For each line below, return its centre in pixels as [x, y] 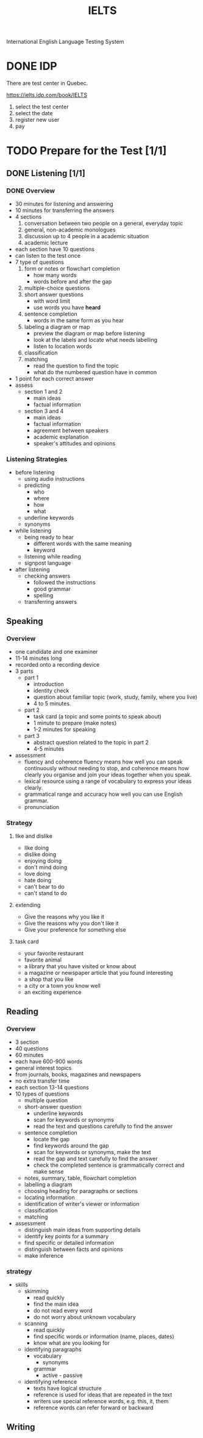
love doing [37, 874]
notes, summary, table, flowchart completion [80, 1178]
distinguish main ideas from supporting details [82, 1230]
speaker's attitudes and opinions [74, 443]
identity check [51, 690]
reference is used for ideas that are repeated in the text [103, 1395]
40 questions [32, 1048]
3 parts [24, 671]
